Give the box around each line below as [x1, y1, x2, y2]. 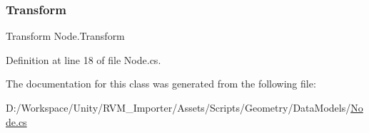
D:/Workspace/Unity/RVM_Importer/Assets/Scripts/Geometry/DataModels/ [6, 100, 351, 115]
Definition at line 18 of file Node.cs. [6, 52, 161, 67]
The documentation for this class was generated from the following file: [6, 76, 316, 91]
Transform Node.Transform [6, 28, 125, 43]
